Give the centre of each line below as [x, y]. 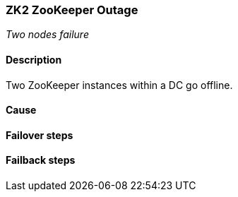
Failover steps [40, 135]
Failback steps [41, 160]
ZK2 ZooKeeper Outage [72, 10]
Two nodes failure [47, 35]
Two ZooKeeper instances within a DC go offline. [119, 85]
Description [34, 59]
